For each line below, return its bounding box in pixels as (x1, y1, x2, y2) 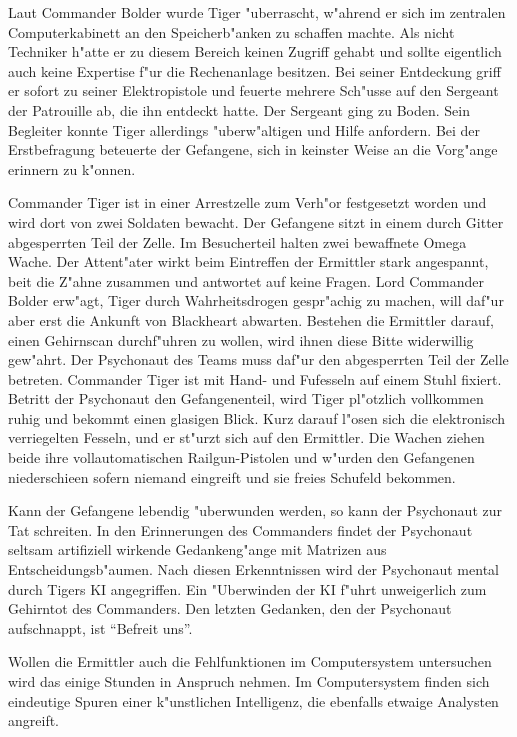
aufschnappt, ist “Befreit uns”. (8, 617, 193, 638)
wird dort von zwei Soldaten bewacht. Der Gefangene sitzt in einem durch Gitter (8, 211, 504, 232)
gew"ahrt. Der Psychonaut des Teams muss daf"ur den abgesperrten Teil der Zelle (8, 349, 509, 370)
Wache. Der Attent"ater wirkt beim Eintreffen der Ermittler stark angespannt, (8, 251, 489, 272)
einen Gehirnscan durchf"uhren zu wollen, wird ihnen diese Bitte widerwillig (8, 329, 474, 350)
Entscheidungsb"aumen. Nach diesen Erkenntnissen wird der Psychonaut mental (8, 559, 499, 580)
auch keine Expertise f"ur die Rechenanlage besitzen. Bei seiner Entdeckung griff (8, 60, 501, 81)
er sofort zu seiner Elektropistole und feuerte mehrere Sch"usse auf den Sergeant (8, 80, 499, 101)
